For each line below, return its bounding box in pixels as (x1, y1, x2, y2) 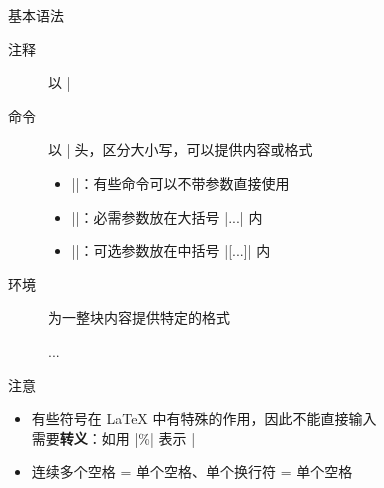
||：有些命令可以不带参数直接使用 (71, 172, 290, 193)
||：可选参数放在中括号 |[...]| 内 (71, 240, 271, 261)
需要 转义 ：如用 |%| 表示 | (31, 427, 196, 448)
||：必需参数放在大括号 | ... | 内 (71, 206, 263, 227)
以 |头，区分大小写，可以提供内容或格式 (48, 139, 313, 160)
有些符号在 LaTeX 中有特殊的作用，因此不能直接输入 (31, 408, 377, 429)
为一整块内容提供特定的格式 (48, 307, 230, 328)
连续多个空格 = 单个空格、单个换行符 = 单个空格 (31, 461, 353, 482)
